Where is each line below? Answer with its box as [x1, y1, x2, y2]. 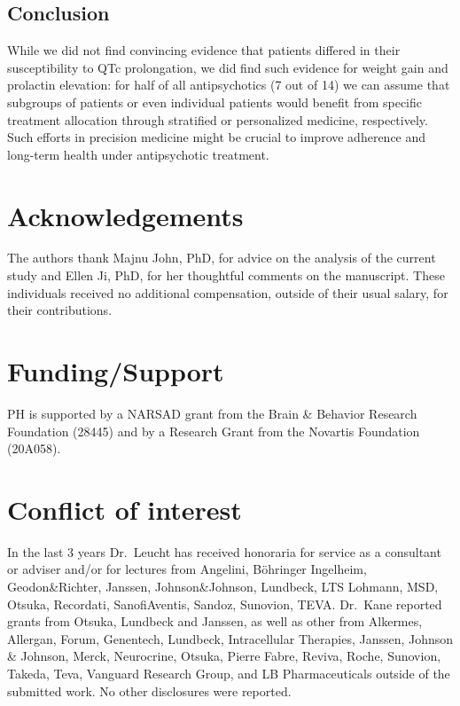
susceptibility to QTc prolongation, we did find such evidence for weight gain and [7, 58, 448, 76]
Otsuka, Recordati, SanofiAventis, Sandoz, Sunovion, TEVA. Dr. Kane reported [7, 594, 442, 613]
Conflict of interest [7, 490, 242, 527]
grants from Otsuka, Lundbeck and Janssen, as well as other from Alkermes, [7, 612, 423, 631]
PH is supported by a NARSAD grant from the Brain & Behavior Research [7, 404, 417, 422]
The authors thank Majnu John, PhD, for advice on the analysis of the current [7, 248, 436, 267]
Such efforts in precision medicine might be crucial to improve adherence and [7, 128, 426, 146]
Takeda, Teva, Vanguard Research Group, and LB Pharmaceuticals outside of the [7, 664, 450, 683]
